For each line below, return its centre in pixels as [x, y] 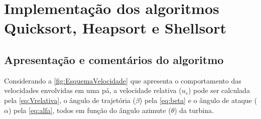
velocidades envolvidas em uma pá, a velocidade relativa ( [93, 90]
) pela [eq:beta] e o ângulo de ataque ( [198, 100]
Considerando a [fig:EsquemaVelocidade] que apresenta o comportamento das [123, 80]
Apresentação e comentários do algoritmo [114, 59]
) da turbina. [194, 110]
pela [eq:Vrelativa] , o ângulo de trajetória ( [70, 100]
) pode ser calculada [219, 90]
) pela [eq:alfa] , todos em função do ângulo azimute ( [90, 110]
